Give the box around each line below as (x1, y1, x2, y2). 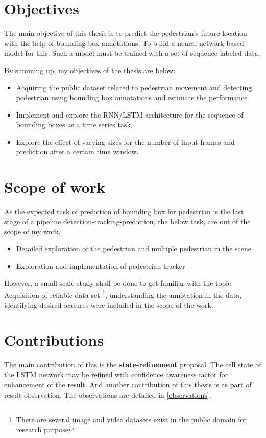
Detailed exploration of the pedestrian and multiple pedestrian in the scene (16, 243, 252, 253)
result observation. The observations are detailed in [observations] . (4, 389, 211, 400)
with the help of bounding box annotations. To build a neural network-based (4, 37, 244, 48)
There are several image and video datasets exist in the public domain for (16, 414, 247, 425)
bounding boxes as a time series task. (16, 119, 133, 130)
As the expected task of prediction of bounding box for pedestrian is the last (4, 206, 244, 217)
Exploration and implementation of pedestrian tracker (16, 260, 185, 271)
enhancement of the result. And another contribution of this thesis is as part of (4, 379, 252, 389)
